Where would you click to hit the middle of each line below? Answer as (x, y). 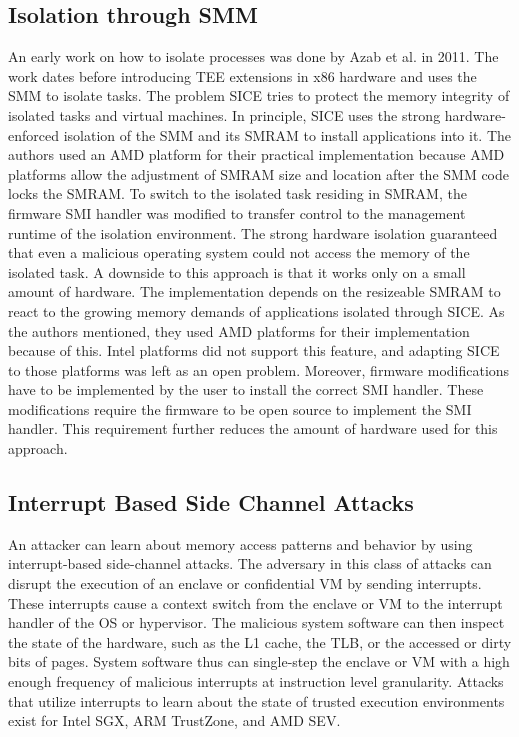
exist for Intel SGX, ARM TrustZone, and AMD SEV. (174, 720)
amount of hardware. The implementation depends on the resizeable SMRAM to (254, 291)
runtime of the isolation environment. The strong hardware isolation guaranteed (253, 232)
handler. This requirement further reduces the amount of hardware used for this (253, 428)
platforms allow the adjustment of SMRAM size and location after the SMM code (259, 173)
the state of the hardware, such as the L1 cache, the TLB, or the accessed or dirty (260, 641)
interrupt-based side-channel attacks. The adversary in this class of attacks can (250, 563)
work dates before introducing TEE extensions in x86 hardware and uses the (242, 75)
